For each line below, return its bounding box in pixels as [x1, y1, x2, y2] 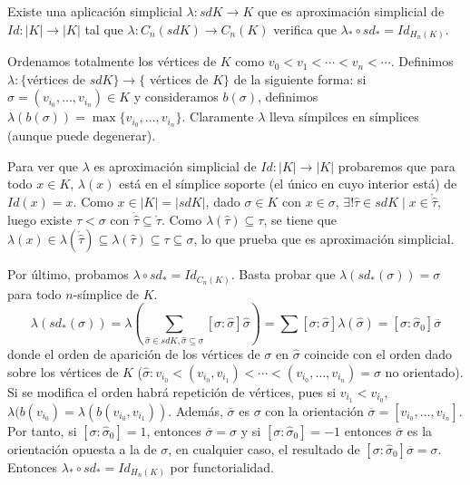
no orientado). [385, 362, 464, 381]
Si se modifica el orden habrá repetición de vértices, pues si [7, 382, 337, 401]
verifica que [273, 19, 337, 38]
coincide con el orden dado [304, 344, 452, 364]
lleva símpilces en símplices [269, 107, 419, 126]
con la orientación [265, 401, 364, 420]
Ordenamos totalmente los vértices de [7, 52, 217, 71]
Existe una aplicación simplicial [7, 2, 182, 20]
